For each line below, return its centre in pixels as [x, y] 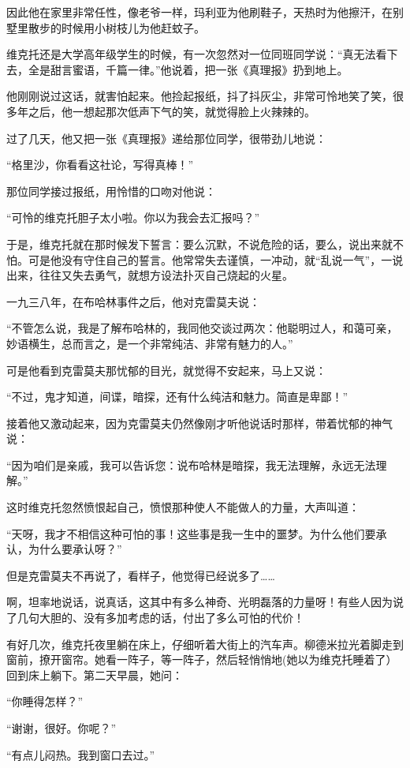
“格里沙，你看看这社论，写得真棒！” [100, 165]
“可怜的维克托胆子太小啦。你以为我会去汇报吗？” [133, 217]
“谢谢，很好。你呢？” [61, 728]
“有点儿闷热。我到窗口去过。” [81, 754]
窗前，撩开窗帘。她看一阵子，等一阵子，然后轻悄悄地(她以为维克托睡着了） [202, 659]
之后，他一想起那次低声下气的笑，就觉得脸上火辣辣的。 [171, 111]
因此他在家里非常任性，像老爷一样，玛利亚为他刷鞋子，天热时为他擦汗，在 [199, 12]
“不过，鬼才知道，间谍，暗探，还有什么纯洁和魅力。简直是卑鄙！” [177, 397]
